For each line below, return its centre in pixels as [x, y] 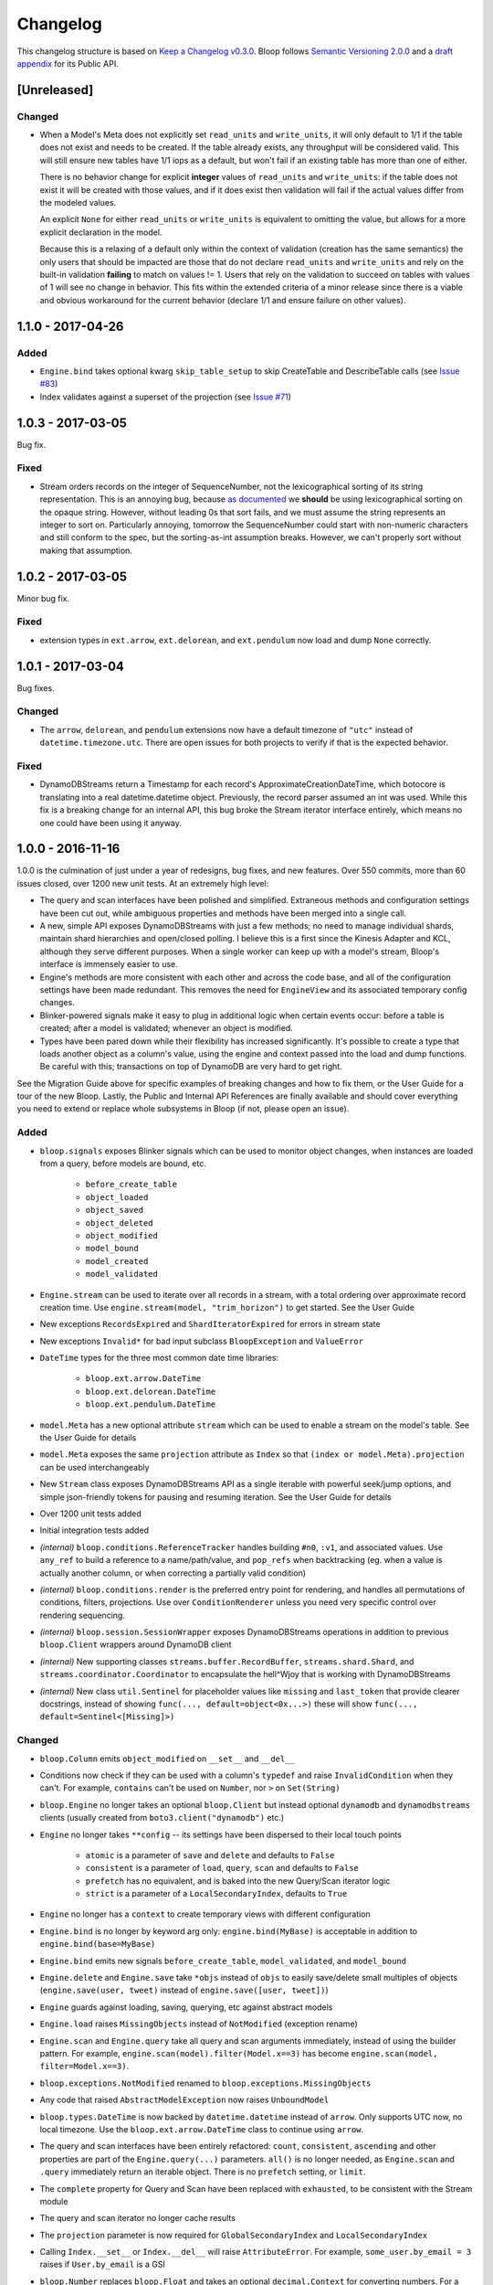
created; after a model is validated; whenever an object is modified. [167, 1028]
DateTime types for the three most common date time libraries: [159, 1358]
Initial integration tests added [94, 1530]
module [54, 2201]
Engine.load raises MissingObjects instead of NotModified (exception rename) [199, 2024]
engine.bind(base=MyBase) [98, 1944]
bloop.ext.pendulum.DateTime [151, 1404]
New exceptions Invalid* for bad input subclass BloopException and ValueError [202, 1341]
